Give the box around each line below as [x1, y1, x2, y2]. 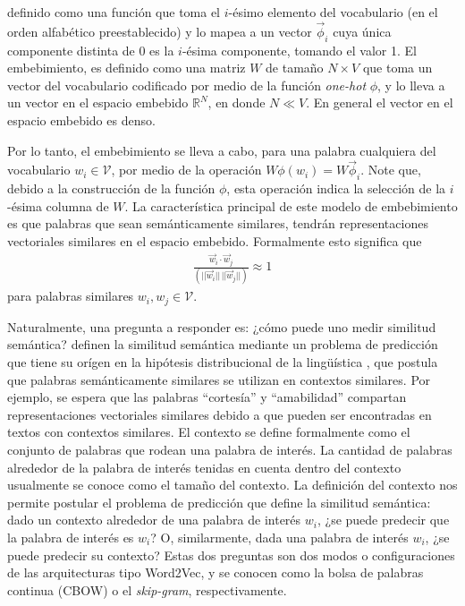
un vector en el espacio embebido [7, 93, 189, 112]
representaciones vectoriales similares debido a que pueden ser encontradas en [7, 405, 432, 423]
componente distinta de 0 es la [7, 40, 174, 59]
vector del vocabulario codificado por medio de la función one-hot [7, 75, 367, 94]
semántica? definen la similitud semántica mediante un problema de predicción [7, 335, 438, 354]
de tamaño [266, 58, 324, 77]
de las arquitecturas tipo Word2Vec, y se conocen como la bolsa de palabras [7, 563, 424, 582]
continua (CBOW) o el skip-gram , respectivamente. [7, 580, 287, 599]
